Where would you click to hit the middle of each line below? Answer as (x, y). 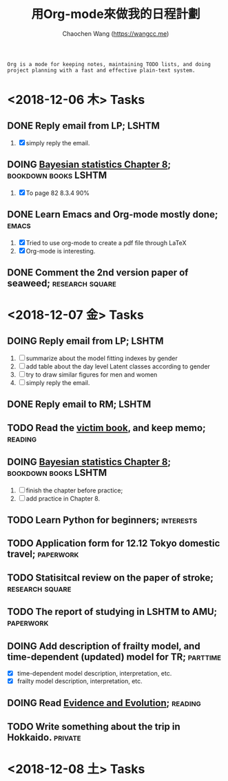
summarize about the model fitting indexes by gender (102, 358)
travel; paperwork (43, 554)
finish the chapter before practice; (74, 490)
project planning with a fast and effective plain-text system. (101, 70)
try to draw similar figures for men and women (92, 374)
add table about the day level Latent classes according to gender (118, 366)
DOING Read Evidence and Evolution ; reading (104, 703)
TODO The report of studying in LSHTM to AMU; (112, 612)
